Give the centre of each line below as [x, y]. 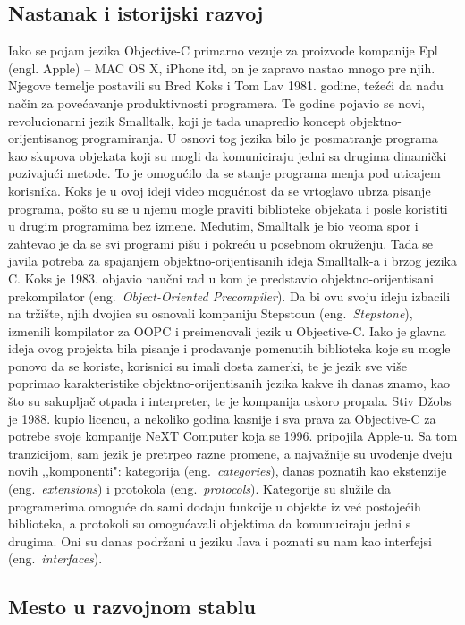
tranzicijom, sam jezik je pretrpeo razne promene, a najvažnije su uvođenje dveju [230, 453]
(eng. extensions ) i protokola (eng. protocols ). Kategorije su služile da [199, 489]
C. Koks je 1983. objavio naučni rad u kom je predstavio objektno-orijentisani [221, 278]
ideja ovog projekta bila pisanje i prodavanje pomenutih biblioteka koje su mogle [229, 348]
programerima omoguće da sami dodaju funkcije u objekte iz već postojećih [215, 506]
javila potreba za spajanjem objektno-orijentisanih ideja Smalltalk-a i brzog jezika [232, 261]
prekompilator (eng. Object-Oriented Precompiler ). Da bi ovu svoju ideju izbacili [229, 296]
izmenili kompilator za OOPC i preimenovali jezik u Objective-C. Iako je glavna [227, 330]
